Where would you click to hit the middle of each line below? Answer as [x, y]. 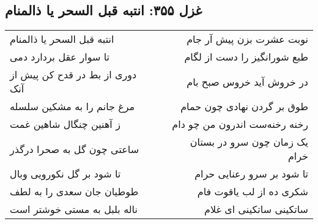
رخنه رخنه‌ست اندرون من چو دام [240, 124]
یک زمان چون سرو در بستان [249, 142]
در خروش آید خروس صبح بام [247, 81]
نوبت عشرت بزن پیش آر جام [247, 39]
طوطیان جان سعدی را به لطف [74, 192]
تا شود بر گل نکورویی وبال [65, 174]
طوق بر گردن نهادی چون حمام [244, 106]
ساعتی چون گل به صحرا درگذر [75, 149]
